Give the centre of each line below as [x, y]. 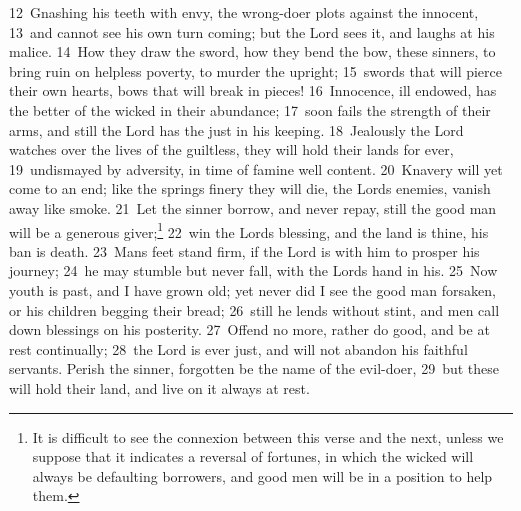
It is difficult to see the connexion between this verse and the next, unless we [268, 436]
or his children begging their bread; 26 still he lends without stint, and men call [254, 309]
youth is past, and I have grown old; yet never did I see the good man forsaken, [252, 289]
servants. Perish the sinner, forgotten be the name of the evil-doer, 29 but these [254, 368]
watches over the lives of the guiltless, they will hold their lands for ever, [231, 149]
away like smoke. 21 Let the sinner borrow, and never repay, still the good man [253, 207]
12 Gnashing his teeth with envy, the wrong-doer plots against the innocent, [244, 12]
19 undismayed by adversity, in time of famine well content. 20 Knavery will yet [256, 168]
